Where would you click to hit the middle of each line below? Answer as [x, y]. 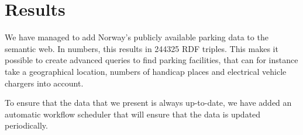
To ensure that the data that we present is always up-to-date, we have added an [148, 103]
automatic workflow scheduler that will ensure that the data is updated [133, 114]
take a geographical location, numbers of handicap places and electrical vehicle [146, 71]
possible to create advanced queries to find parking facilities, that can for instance [151, 60]
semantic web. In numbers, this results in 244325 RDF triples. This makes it [142, 48]
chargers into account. [44, 83]
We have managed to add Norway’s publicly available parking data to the [137, 37]
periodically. [26, 125]
